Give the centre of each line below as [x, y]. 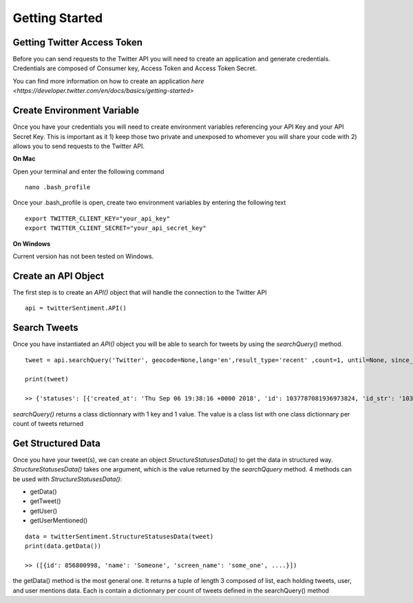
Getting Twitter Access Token [78, 42]
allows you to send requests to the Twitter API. [78, 146]
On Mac [24, 159]
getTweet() [45, 501]
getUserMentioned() [59, 520]
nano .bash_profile [58, 187]
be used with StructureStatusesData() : [67, 479]
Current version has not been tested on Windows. [83, 256]
